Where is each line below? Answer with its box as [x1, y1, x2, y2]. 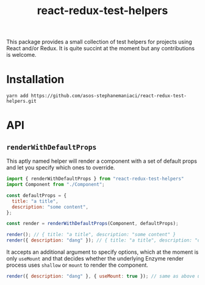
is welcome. [6, 51, 37, 59]
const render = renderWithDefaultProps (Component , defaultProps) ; [6, 221, 179, 227]
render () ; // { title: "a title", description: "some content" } [6, 232, 176, 238]
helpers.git [6, 98, 37, 105]
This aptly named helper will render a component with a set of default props [6, 157, 197, 165]
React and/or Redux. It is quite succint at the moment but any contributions [6, 45, 195, 52]
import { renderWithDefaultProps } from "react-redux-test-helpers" [6, 176, 184, 182]
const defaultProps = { [6, 192, 67, 199]
